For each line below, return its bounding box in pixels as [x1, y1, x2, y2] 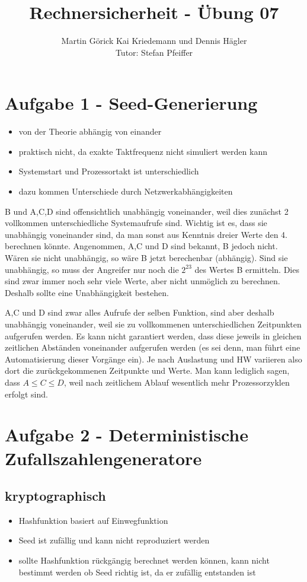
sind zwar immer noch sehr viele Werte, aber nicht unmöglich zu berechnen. [5, 275, 280, 287]
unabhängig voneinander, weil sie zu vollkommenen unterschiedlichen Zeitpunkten [5, 317, 302, 330]
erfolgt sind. [5, 387, 48, 400]
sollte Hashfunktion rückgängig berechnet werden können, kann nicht [18, 554, 270, 567]
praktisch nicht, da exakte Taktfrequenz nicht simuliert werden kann [18, 145, 267, 157]
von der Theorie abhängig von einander [18, 125, 162, 138]
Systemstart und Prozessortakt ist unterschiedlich [18, 165, 199, 177]
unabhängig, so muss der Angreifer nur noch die [5, 263, 179, 275]
